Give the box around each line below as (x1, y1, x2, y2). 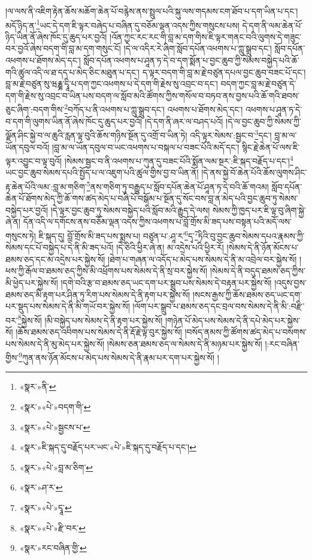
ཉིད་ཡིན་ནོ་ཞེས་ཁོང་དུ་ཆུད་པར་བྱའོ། (5, 30, 107, 43)
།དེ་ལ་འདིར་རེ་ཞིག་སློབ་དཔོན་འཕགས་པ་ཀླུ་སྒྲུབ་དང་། (123, 42, 272, 55)
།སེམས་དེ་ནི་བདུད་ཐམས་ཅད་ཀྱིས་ (210, 264, 305, 277)
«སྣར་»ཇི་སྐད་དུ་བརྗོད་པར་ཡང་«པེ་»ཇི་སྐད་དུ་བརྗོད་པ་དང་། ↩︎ (19, 441, 196, 453)
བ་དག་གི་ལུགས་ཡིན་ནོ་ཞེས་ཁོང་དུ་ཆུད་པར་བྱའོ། (5, 115, 143, 127)
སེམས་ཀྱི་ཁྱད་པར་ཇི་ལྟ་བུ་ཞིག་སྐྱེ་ (212, 203, 306, 216)
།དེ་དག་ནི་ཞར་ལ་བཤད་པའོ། (144, 115, 223, 127)
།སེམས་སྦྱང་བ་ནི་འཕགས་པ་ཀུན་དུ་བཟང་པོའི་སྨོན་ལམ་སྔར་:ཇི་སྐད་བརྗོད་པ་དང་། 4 (64, 153, 293, 167)
